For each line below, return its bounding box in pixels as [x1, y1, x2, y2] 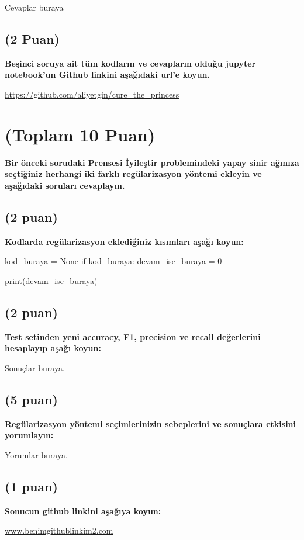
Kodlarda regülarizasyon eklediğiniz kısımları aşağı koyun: [5, 235, 244, 247]
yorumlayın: [5, 429, 54, 441]
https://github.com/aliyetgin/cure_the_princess [5, 88, 179, 100]
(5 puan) [5, 390, 58, 408]
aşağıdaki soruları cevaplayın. [5, 179, 125, 191]
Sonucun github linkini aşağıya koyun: [5, 504, 161, 517]
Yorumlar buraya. [5, 448, 68, 461]
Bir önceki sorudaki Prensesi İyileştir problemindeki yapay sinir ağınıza [5, 156, 299, 168]
